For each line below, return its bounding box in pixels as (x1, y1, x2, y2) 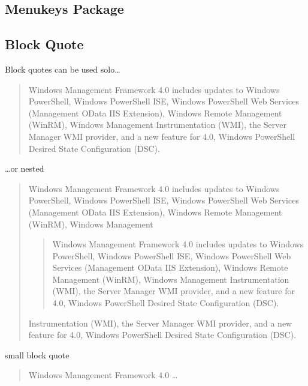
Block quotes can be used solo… (5, 62, 120, 75)
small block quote (5, 348, 70, 361)
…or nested (5, 162, 44, 175)
